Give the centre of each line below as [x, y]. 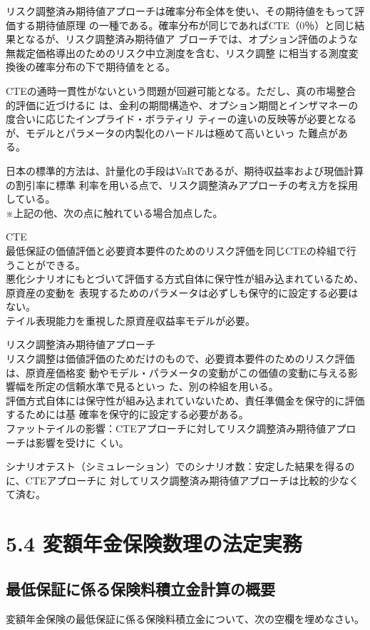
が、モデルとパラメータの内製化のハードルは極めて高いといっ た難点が [172, 132]
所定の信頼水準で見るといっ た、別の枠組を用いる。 [157, 386]
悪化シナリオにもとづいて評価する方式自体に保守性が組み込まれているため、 [185, 279]
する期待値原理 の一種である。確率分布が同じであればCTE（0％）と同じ [185, 25]
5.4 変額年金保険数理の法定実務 [154, 543]
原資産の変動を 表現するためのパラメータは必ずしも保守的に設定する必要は [182, 292]
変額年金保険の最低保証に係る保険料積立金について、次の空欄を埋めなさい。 [185, 618]
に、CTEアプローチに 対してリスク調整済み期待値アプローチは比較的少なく [183, 480]
